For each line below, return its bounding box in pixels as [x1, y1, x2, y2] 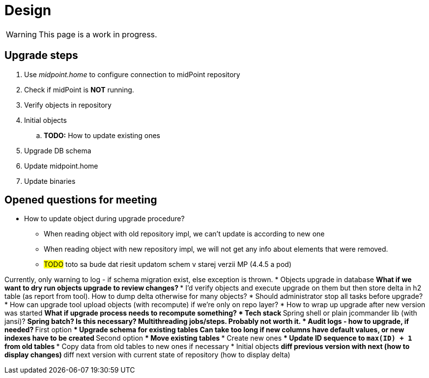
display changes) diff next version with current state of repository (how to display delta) [4, 350, 290, 359]
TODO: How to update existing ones [44, 131, 160, 140]
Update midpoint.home [24, 161, 98, 170]
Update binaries [24, 176, 76, 185]
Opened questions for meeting [4, 194, 157, 206]
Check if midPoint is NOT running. [24, 85, 134, 94]
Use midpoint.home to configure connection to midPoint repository [24, 70, 240, 79]
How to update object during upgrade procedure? [24, 214, 185, 223]
